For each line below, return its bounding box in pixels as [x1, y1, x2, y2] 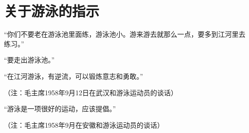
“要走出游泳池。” [4, 55, 55, 65]
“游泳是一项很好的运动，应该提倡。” [4, 103, 116, 114]
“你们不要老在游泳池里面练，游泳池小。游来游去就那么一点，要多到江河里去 [4, 29, 246, 39]
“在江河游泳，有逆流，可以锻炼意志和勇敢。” [4, 71, 143, 81]
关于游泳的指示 [4, 1, 100, 21]
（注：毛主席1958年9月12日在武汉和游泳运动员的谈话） [4, 87, 178, 97]
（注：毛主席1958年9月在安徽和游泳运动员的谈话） [4, 119, 164, 130]
